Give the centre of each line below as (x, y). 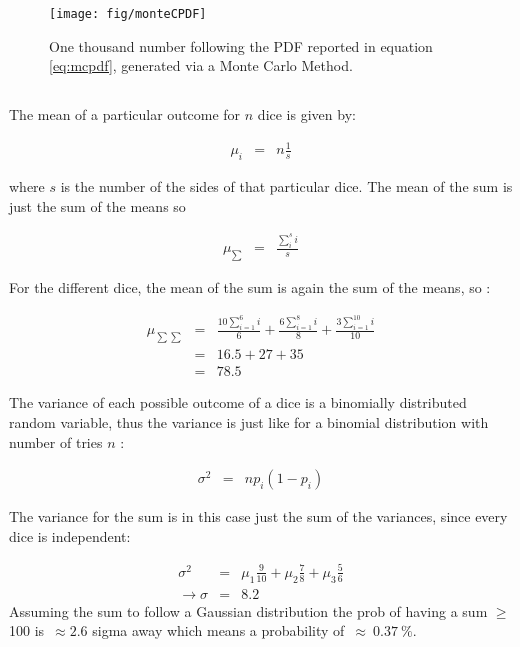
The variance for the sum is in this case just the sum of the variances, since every (258, 516)
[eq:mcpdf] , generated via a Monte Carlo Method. (201, 65)
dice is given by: (306, 114)
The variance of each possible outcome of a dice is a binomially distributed (238, 402)
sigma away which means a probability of (218, 630)
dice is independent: (70, 535)
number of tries (56, 441)
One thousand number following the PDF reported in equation (241, 45)
